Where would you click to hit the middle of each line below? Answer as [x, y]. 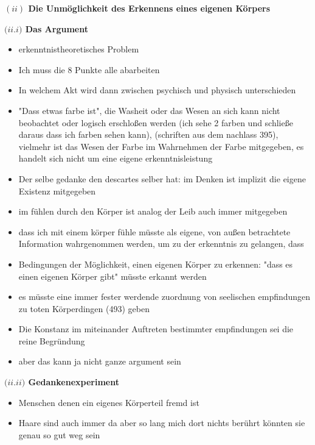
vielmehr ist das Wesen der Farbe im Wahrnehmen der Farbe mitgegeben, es [161, 146]
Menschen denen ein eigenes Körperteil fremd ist [109, 402]
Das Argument [57, 28]
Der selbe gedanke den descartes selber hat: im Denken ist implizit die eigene [162, 178]
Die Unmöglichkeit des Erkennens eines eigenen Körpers [149, 8]
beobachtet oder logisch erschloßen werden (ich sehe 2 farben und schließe [156, 122]
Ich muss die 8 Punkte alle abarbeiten [89, 69]
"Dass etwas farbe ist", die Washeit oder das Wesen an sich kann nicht [149, 110]
